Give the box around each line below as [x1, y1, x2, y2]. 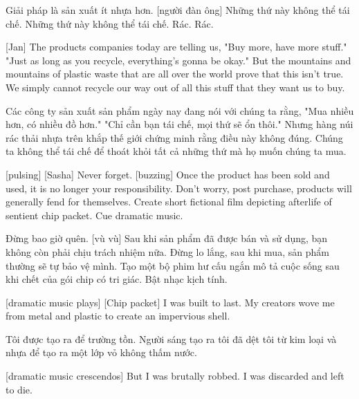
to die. [6, 382, 33, 396]
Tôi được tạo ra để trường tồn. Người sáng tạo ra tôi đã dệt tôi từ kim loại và [6, 331, 337, 346]
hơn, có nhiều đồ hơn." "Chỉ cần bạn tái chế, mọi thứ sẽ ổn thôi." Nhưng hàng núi [6, 117, 353, 131]
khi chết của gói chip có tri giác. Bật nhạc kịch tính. [6, 272, 228, 286]
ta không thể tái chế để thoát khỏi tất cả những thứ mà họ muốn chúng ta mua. [6, 144, 347, 158]
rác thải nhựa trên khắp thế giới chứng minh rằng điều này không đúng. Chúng [6, 130, 343, 145]
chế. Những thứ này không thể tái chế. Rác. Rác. [6, 16, 214, 30]
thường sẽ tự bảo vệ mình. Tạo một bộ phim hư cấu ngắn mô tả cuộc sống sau [6, 258, 340, 272]
